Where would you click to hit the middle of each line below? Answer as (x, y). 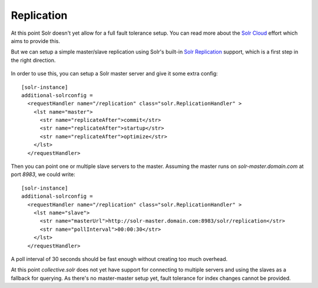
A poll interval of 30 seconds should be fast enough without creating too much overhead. (119, 259)
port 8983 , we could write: (43, 174)
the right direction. (33, 60)
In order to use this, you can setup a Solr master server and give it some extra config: (114, 74)
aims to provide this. (35, 41)
